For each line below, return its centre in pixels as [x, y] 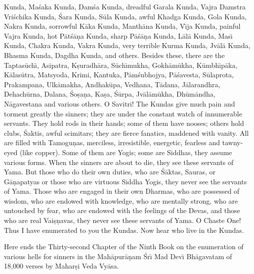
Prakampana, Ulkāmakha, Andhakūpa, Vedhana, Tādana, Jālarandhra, [112, 84]
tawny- [233, 142]
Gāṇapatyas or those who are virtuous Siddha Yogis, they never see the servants [126, 181]
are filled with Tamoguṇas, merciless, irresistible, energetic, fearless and [112, 142]
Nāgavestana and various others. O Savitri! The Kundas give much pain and [120, 103]
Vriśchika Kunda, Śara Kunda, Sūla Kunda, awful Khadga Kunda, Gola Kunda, [126, 16]
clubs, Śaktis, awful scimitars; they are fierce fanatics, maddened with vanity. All [127, 133]
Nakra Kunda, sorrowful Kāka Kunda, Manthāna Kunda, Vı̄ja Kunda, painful [122, 26]
